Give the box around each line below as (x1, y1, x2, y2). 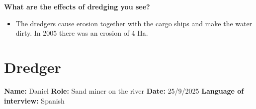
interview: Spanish (4, 95, 65, 106)
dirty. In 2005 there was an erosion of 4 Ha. (15, 28, 148, 38)
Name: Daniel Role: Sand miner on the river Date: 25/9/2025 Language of (4, 85, 244, 96)
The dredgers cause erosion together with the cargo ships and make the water (15, 18, 253, 28)
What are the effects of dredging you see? (4, 1, 150, 11)
